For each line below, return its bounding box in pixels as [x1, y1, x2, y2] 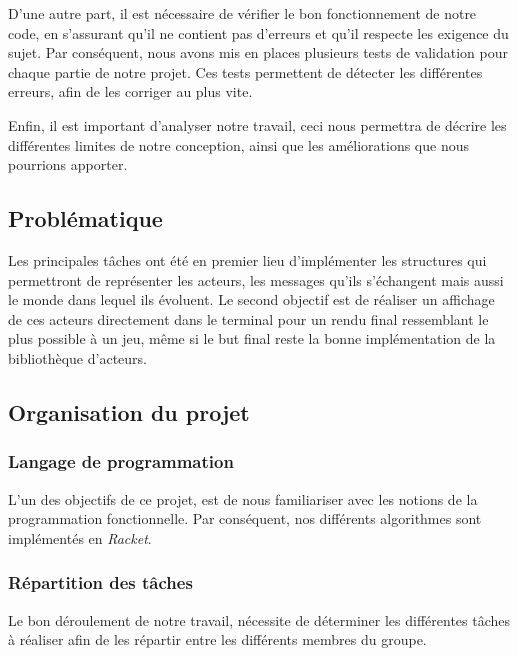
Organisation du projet [8, 396, 250, 427]
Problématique [8, 203, 163, 234]
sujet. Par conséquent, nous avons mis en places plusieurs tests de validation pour [8, 42, 509, 63]
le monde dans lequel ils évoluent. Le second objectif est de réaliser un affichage [8, 289, 495, 310]
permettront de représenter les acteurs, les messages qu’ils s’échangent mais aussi [8, 269, 504, 290]
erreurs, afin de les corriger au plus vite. [8, 81, 253, 102]
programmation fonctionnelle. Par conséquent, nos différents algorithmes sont [8, 508, 482, 529]
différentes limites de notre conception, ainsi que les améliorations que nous [8, 134, 469, 155]
